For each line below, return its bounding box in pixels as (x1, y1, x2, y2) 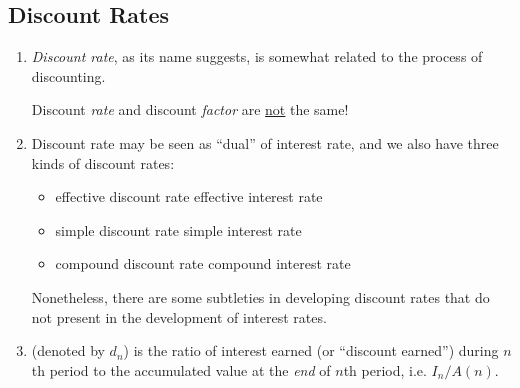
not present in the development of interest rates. (31, 306, 327, 327)
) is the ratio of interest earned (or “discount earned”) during (123, 340, 499, 361)
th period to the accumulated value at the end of (31, 359, 331, 380)
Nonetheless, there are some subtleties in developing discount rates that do (31, 286, 490, 307)
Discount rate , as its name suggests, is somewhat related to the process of (31, 46, 483, 67)
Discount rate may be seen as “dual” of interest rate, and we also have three (31, 132, 499, 153)
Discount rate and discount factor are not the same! (31, 99, 349, 120)
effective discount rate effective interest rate (55, 186, 323, 207)
